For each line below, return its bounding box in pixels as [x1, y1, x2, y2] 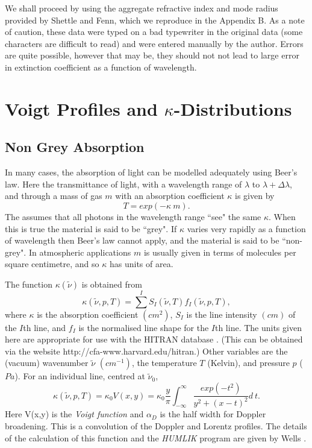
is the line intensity [186, 308, 257, 320]
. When [269, 210, 296, 222]
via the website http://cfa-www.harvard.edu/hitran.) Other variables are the [5, 344, 288, 357]
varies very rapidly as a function [187, 222, 306, 235]
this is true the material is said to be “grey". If [5, 222, 177, 235]
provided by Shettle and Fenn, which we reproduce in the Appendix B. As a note [5, 13, 305, 26]
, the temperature [131, 356, 197, 369]
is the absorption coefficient [37, 308, 139, 320]
